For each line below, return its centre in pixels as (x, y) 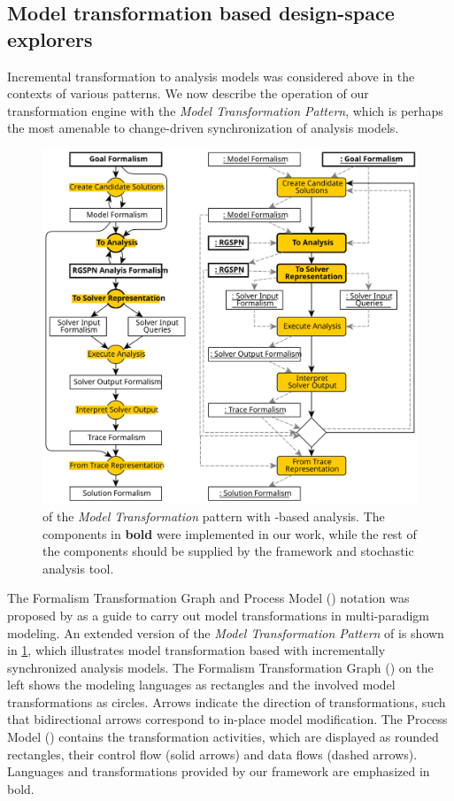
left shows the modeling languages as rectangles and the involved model (201, 685)
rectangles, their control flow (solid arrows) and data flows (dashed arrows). (212, 754)
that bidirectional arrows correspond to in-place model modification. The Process (227, 719)
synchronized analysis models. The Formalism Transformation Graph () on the (220, 667)
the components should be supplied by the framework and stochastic (228, 551)
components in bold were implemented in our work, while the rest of (230, 533)
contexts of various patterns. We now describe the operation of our (188, 93)
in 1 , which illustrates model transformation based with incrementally (196, 650)
